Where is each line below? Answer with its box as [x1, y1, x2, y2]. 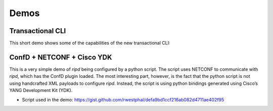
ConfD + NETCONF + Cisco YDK [9, 53, 112, 61]
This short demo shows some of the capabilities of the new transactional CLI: [9, 40, 170, 46]
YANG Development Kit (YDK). [9, 87, 73, 93]
